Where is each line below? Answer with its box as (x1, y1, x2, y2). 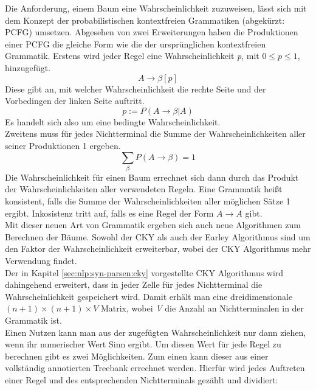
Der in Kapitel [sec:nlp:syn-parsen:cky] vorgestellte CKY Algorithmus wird (5, 266, 284, 279)
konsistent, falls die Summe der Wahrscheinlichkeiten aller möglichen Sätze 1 (5, 195, 290, 207)
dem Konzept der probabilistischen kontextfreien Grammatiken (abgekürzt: (5, 13, 285, 26)
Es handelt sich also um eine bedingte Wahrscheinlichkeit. (5, 115, 221, 128)
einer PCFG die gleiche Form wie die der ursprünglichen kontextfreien (5, 37, 266, 50)
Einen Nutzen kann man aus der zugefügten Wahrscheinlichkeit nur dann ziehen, (5, 326, 306, 338)
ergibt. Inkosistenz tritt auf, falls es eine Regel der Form (5, 206, 214, 219)
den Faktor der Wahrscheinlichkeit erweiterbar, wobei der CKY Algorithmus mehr (5, 242, 311, 255)
